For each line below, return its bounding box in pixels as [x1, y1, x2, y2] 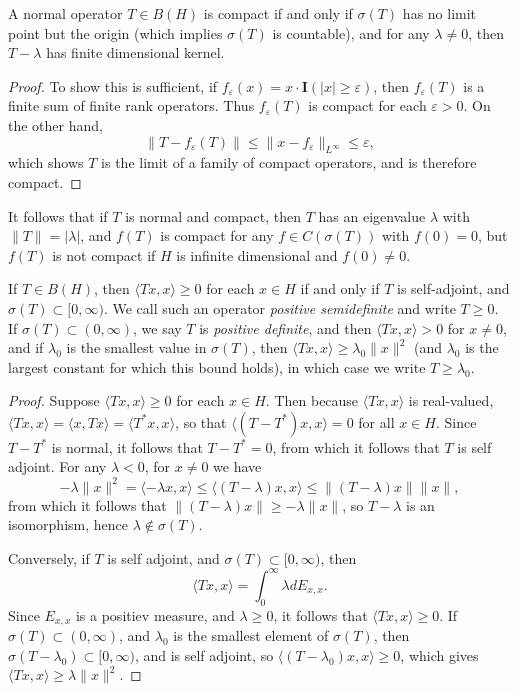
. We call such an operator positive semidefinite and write [103, 297, 456, 318]
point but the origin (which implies [8, 22, 223, 43]
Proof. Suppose [8, 390, 100, 411]
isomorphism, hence [8, 514, 128, 535]
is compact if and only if [203, 3, 353, 23]
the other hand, [8, 114, 103, 135]
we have [213, 456, 262, 477]
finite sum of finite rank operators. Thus [8, 95, 255, 116]
